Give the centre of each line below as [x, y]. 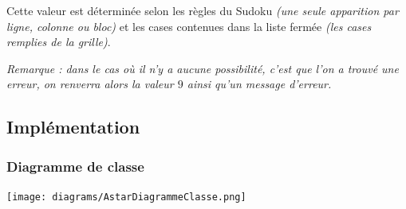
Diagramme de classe [75, 166]
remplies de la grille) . [59, 42]
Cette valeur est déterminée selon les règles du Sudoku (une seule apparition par [203, 10]
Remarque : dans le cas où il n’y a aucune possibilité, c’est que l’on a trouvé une [203, 68]
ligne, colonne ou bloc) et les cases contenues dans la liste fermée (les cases [189, 26]
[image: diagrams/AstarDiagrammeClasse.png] [126, 197]
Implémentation [73, 127]
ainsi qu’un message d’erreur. [259, 84]
